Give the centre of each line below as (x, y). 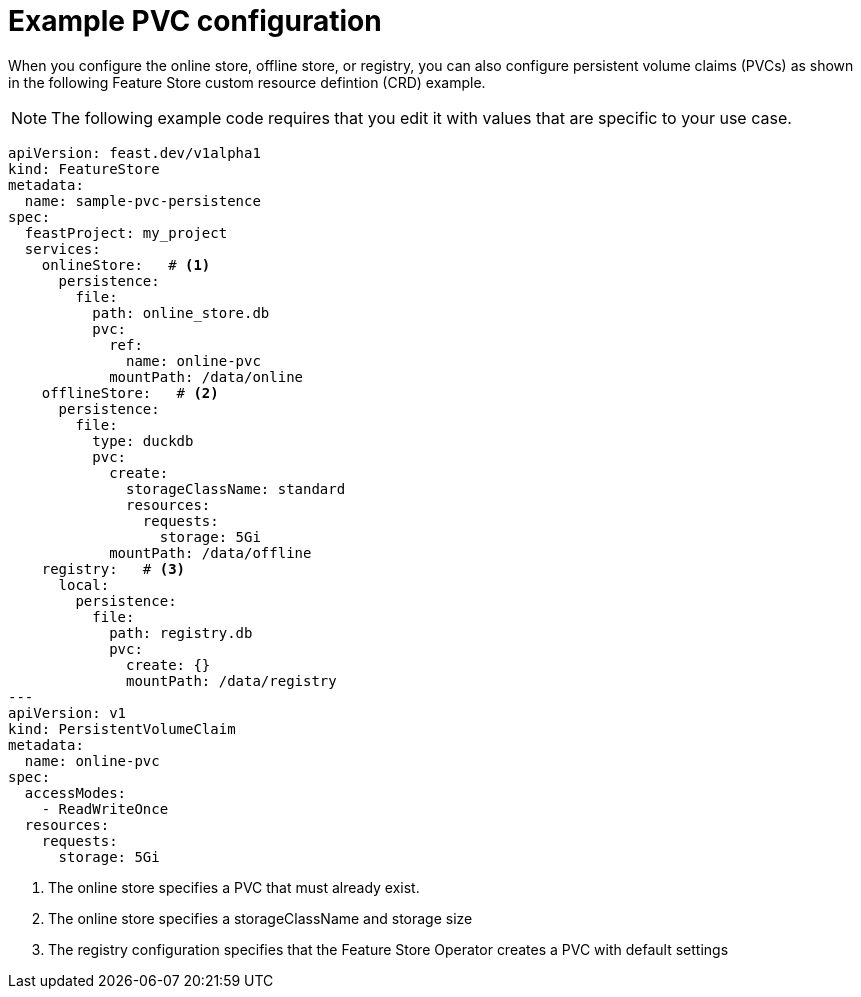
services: (62, 248)
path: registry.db (181, 632)
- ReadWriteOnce (105, 808)
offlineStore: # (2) (130, 392)
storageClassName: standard (236, 488)
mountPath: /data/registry (231, 680)
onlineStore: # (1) (126, 264)
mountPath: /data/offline (210, 552)
